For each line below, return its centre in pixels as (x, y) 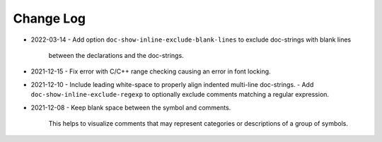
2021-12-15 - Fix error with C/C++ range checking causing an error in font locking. (151, 71)
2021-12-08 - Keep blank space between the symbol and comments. (131, 107)
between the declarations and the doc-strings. (116, 55)
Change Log (50, 18)
